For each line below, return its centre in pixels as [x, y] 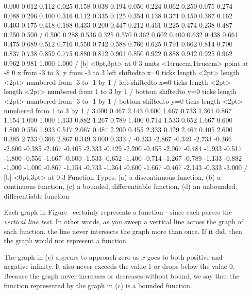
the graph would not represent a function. [66, 240]
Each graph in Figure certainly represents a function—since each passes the [118, 212]
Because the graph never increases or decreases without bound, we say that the [122, 276]
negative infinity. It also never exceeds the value [75, 266]
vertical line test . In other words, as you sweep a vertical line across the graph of [124, 222]
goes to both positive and [185, 256]
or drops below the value [190, 266]
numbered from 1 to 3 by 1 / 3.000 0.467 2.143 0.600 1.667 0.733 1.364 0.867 [118, 110]
